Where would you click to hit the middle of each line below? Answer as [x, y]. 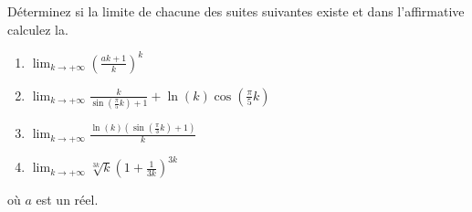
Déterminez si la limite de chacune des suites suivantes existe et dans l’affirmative [236, 11]
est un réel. [67, 200]
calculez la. [38, 29]
